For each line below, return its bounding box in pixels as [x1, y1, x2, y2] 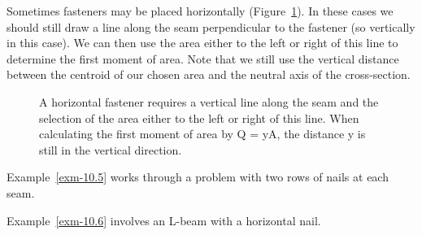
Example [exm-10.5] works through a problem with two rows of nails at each [7, 168, 389, 185]
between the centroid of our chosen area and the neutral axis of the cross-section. [7, 66, 411, 83]
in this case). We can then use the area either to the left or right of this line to [7, 34, 398, 51]
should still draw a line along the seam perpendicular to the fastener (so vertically [7, 18, 415, 35]
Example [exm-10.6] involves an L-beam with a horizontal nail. [7, 211, 321, 228]
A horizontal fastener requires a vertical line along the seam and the [39, 93, 379, 110]
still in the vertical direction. [39, 141, 182, 158]
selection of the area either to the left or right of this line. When [39, 109, 359, 126]
